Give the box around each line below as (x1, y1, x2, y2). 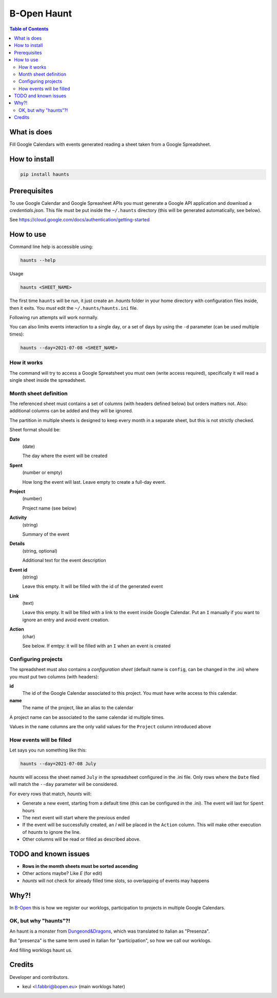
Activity (9, 515, 27, 521)
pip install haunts (20, 171, 69, 178)
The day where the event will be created (22, 453, 108, 459)
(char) (22, 633, 35, 639)
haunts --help (20, 257, 56, 264)
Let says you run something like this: (9, 747, 87, 754)
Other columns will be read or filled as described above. (22, 836, 141, 843)
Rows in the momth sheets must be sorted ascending (22, 863, 138, 869)
